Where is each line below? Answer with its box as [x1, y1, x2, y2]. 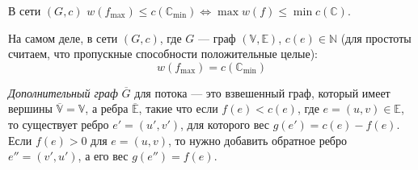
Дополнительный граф [8, 84, 118, 101]
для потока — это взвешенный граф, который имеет [134, 84, 391, 101]
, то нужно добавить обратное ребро [168, 131, 347, 148]
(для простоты [340, 29, 412, 46]
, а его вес [78, 147, 129, 164]
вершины [8, 100, 53, 117]
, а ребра [85, 100, 129, 117]
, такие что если [138, 100, 218, 117]
